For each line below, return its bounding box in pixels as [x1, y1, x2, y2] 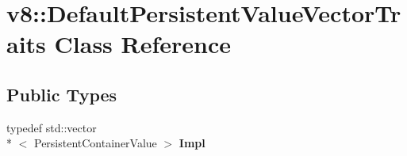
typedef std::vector [6, 119, 97, 135]
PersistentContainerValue [33, 135, 157, 151]
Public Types [6, 82, 117, 106]
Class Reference [54, 28, 232, 60]
